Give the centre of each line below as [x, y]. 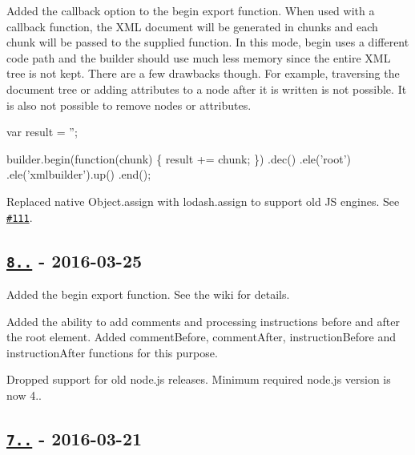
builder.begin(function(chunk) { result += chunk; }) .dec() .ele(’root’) [179, 158]
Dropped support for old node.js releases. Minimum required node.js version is [199, 379]
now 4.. [24, 395]
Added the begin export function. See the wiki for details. [148, 294]
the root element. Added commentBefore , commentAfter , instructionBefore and [201, 337]
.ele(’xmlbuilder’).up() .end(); [79, 174]
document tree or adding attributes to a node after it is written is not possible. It [207, 89]
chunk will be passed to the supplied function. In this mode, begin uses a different [208, 42]
